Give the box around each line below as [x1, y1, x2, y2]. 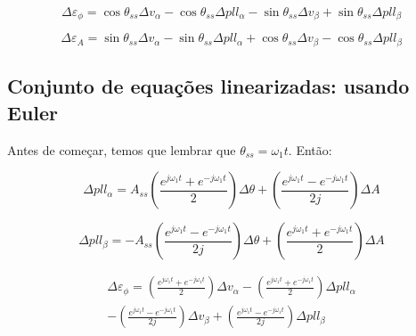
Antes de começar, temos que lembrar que [7, 140, 236, 159]
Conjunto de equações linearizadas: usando [7, 72, 410, 100]
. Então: [288, 140, 332, 159]
